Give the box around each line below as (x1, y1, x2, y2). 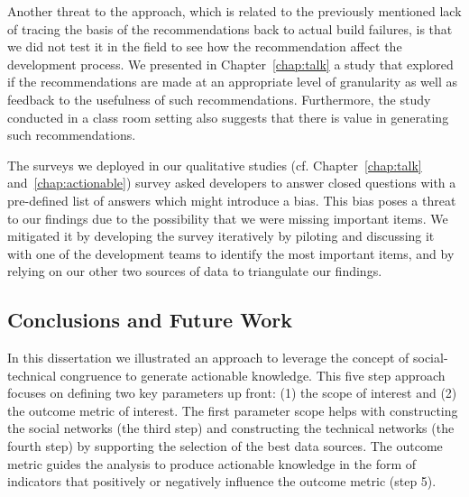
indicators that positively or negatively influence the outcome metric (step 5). (7, 472, 437, 491)
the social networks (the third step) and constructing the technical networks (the (7, 419, 455, 437)
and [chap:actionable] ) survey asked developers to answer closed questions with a (7, 173, 456, 192)
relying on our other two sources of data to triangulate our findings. (7, 262, 382, 281)
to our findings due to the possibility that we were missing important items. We (7, 208, 448, 227)
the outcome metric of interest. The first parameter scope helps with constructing (7, 400, 458, 419)
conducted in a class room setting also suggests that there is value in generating (7, 107, 449, 126)
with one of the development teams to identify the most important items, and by (7, 244, 455, 262)
